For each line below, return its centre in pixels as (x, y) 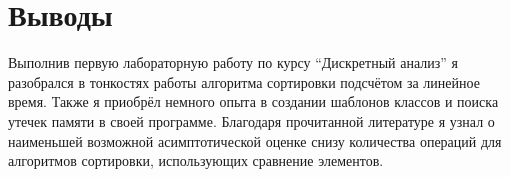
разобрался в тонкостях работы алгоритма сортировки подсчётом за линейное (244, 81)
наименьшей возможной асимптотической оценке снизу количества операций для (255, 140)
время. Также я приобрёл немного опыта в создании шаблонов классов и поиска (253, 101)
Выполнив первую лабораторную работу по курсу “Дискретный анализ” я (233, 62)
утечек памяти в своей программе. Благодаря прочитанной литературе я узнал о (251, 120)
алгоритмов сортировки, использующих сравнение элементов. (196, 160)
